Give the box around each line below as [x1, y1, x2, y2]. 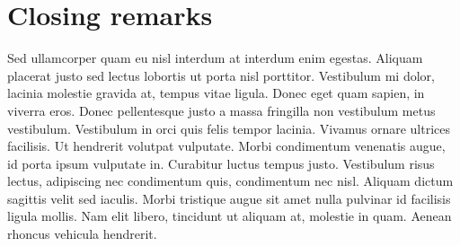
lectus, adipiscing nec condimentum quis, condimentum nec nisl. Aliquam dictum [7, 171, 454, 190]
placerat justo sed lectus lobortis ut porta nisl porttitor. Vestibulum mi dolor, [7, 66, 435, 84]
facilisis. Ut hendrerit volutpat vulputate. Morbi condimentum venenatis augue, [7, 136, 446, 155]
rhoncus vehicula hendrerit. [7, 224, 157, 243]
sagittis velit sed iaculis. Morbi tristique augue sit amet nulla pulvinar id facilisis [7, 189, 451, 207]
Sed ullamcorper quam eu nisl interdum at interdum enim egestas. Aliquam [7, 48, 423, 67]
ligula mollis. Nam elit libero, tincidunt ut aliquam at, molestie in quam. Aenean [7, 206, 452, 225]
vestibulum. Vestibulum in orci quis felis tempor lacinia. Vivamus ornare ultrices [7, 119, 451, 137]
